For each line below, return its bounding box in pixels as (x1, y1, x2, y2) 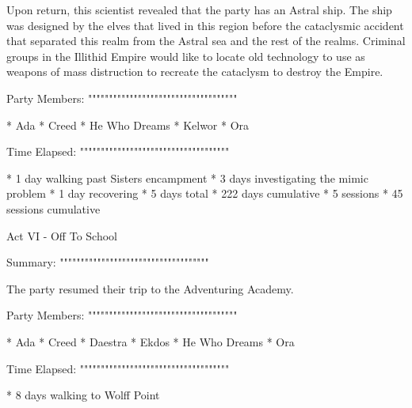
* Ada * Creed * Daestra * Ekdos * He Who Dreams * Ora (6, 333, 295, 349)
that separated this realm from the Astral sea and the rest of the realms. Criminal (6, 32, 406, 49)
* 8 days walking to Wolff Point (6, 387, 160, 403)
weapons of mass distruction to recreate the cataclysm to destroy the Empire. (6, 63, 383, 80)
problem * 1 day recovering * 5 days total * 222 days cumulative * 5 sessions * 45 (6, 185, 403, 202)
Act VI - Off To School (6, 227, 117, 244)
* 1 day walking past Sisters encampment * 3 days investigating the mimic (6, 169, 368, 186)
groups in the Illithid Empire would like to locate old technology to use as (6, 47, 365, 64)
